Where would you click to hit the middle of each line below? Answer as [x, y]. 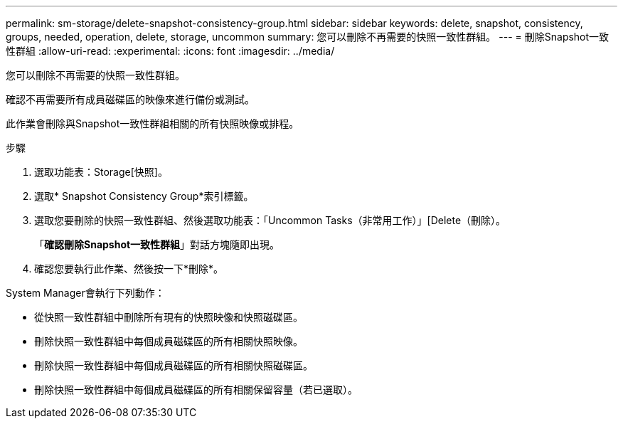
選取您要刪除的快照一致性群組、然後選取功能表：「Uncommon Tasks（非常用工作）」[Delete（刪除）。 [270, 220]
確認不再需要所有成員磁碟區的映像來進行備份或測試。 [130, 99]
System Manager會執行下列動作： [85, 293]
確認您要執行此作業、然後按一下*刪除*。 [129, 269]
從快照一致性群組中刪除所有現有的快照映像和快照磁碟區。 [169, 317]
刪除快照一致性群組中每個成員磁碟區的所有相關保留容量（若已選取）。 [196, 389]
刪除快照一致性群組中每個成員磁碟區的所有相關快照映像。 [169, 341]
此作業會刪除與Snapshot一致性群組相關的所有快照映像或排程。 [153, 123]
